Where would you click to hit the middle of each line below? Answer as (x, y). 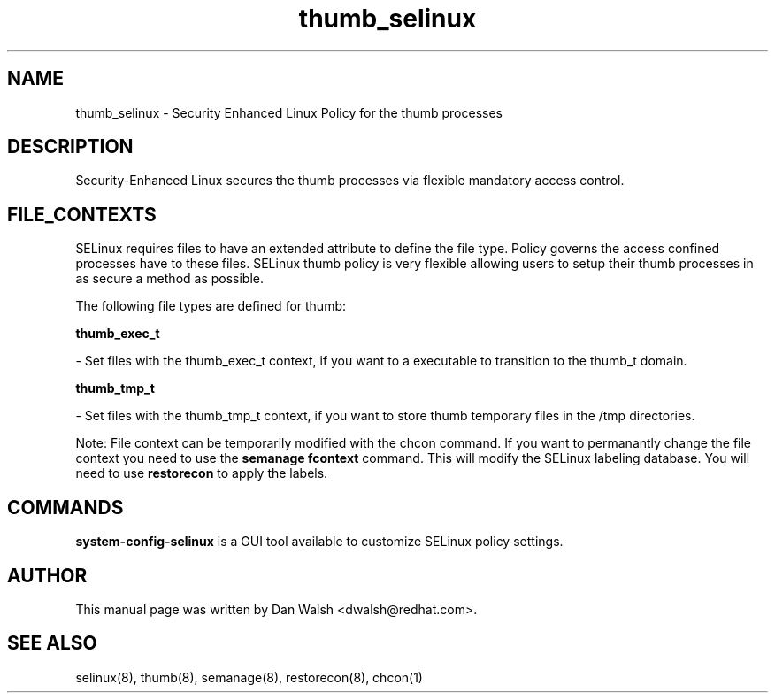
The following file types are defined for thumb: (211, 306)
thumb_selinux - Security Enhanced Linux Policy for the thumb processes (289, 112)
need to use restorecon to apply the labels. (202, 473)
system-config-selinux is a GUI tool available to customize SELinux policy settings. (319, 542)
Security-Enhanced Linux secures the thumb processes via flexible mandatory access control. (350, 181)
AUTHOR (47, 575)
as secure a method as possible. (170, 279)
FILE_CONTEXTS (82, 214)
